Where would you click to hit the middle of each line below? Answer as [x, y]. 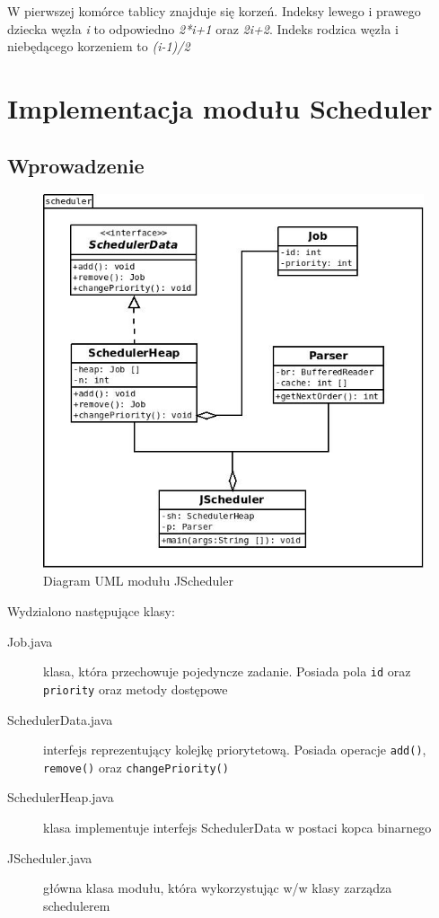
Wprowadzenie [76, 165]
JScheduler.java [50, 857]
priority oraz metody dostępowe [136, 688]
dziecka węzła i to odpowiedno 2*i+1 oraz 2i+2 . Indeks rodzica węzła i [203, 28]
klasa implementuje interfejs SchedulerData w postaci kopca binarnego [237, 828]
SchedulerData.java [60, 719]
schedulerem [77, 905]
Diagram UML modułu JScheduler [138, 581]
